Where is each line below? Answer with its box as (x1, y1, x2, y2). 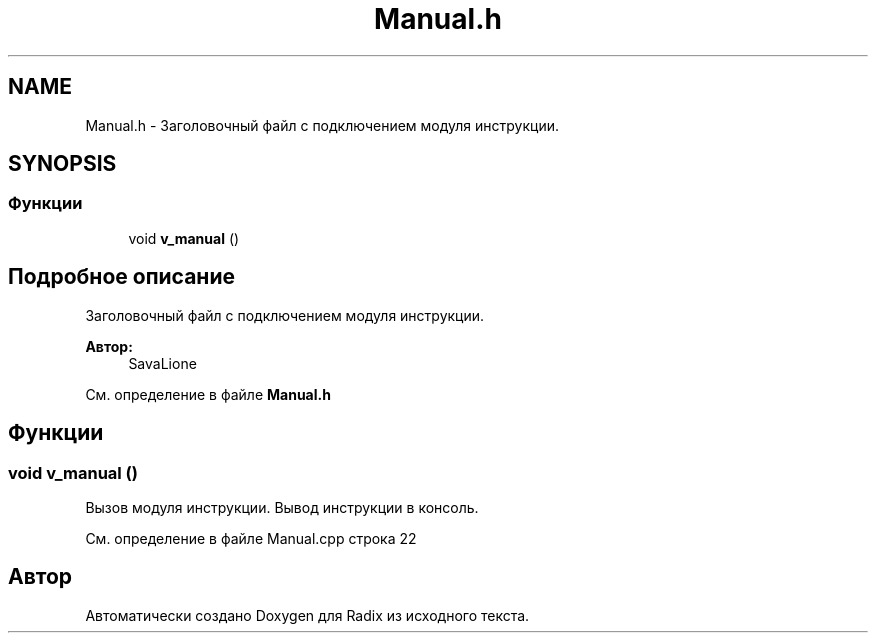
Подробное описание (8, 264, 235, 290)
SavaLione (128, 354, 197, 372)
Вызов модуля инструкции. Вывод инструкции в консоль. (85, 498, 479, 516)
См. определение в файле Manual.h (85, 385, 331, 403)
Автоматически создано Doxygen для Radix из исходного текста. (85, 606, 530, 624)
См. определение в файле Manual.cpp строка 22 (85, 529, 417, 547)
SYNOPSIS (8, 151, 117, 177)
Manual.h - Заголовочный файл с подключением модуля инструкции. (85, 116, 559, 134)
